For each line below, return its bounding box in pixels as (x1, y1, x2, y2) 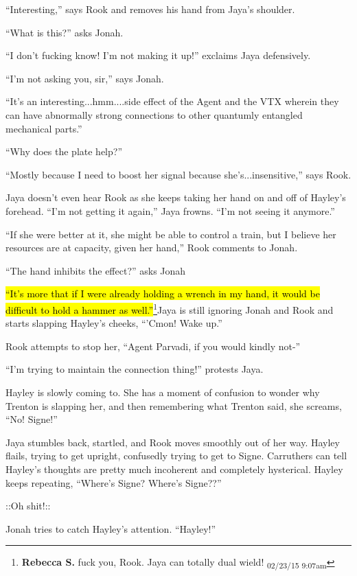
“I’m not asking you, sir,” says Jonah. (5, 71, 164, 85)
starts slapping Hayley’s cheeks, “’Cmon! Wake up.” (5, 316, 222, 330)
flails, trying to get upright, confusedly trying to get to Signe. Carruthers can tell (5, 448, 347, 463)
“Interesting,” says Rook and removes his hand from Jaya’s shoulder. (5, 2, 295, 16)
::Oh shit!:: (5, 498, 51, 513)
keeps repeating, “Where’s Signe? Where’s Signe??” (5, 475, 222, 489)
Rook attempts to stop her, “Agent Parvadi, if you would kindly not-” (5, 338, 301, 353)
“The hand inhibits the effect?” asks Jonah (5, 263, 186, 277)
